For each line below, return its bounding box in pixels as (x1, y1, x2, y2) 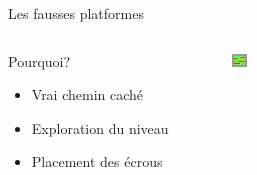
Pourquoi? (8, 50, 71, 71)
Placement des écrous (31, 151, 163, 172)
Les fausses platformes (8, 3, 144, 23)
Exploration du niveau (31, 117, 169, 138)
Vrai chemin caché (31, 84, 144, 105)
